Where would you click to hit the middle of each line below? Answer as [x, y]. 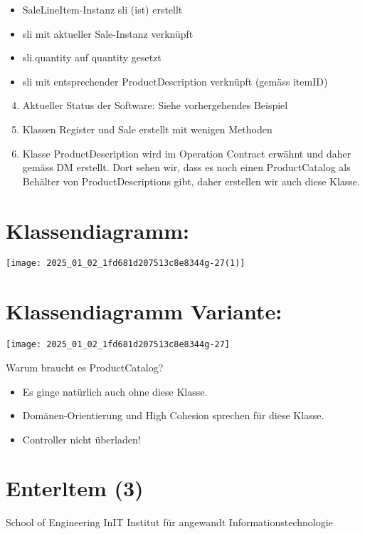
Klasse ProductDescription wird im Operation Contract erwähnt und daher [187, 153]
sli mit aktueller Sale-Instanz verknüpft [108, 33]
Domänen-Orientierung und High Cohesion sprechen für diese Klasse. [173, 415]
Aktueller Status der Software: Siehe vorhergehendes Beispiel [155, 105]
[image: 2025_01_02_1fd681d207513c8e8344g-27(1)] [126, 263]
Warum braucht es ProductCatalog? [85, 367]
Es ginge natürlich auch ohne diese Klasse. [115, 391]
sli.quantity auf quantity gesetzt [92, 57]
